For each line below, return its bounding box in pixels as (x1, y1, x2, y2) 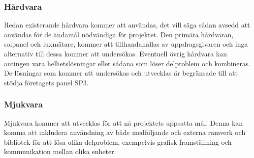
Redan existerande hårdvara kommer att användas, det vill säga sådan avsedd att (4, 20, 250, 30)
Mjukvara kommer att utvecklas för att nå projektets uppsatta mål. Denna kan (4, 117, 243, 128)
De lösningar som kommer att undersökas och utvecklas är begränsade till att (4, 68, 238, 78)
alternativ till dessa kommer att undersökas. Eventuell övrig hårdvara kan (4, 49, 227, 58)
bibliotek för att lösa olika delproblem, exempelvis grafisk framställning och (4, 136, 232, 147)
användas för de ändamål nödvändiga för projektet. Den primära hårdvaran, (4, 29, 234, 39)
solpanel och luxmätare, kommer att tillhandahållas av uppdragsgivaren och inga (4, 39, 248, 49)
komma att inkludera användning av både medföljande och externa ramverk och (4, 127, 246, 137)
